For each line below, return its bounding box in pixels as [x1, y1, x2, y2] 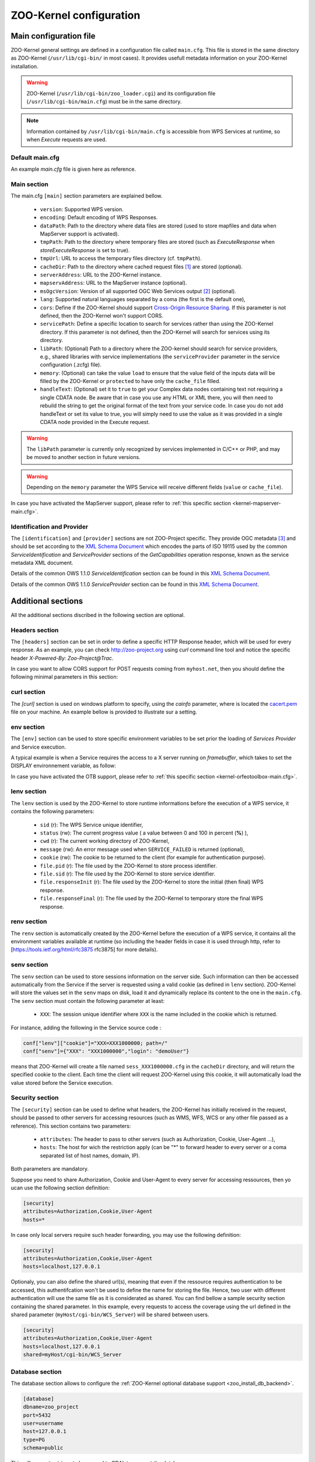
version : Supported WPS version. [40, 205, 124, 213]
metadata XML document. [10, 559, 73, 567]
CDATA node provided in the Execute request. [40, 419, 150, 426]
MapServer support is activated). [40, 230, 120, 237]
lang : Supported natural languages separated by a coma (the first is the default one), [40, 296, 246, 303]
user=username [23, 1420, 64, 1427]
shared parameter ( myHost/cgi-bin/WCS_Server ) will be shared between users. [10, 1311, 209, 1318]
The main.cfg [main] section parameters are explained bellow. [10, 192, 163, 199]
